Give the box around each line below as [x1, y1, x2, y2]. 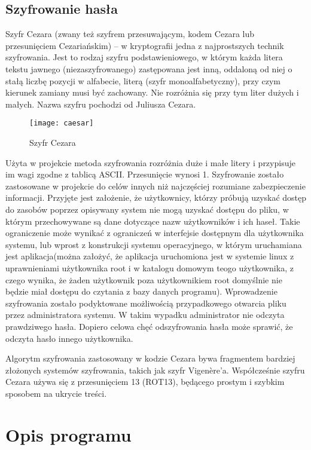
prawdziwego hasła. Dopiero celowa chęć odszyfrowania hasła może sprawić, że [5, 320, 293, 332]
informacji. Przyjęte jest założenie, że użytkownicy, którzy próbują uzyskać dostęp [5, 191, 307, 204]
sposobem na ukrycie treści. [5, 387, 107, 399]
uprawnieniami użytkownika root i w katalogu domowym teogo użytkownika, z [5, 261, 294, 274]
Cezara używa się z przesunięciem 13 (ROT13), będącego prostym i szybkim [5, 375, 285, 388]
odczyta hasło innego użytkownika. [5, 332, 133, 344]
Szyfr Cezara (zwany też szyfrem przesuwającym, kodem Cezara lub [5, 27, 255, 40]
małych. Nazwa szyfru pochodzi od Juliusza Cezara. [5, 97, 196, 110]
